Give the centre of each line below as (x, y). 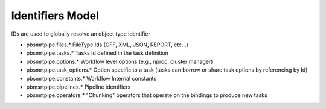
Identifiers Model (55, 16)
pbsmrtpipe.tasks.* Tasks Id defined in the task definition (97, 53)
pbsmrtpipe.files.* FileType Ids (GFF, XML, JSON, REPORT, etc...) (107, 45)
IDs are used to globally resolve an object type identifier (81, 34)
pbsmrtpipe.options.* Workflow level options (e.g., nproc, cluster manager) (120, 61)
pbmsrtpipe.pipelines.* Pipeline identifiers (78, 87)
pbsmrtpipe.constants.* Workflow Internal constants (91, 78)
